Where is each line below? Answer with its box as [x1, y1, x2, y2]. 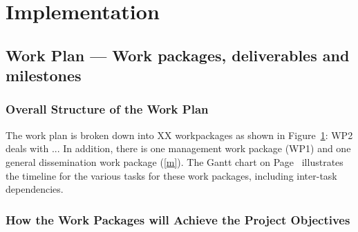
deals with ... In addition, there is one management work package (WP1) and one [6, 141, 351, 156]
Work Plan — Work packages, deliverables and [6, 44, 350, 65]
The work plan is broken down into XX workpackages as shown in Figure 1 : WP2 [6, 127, 353, 142]
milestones [6, 65, 82, 86]
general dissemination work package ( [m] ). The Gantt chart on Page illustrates [6, 154, 343, 169]
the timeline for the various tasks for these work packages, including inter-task [6, 168, 337, 182]
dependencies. [6, 182, 64, 196]
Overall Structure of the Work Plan [6, 101, 209, 118]
